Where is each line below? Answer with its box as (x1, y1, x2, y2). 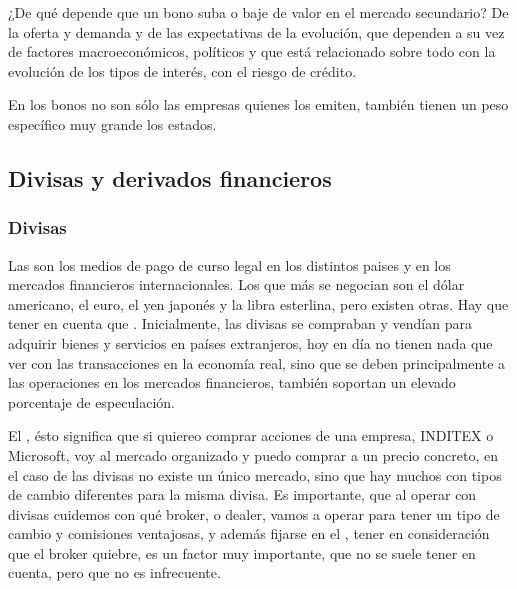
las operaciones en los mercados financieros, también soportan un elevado (8, 372, 456, 393)
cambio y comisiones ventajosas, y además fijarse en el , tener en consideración (8, 523, 490, 544)
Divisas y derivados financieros (8, 162, 332, 193)
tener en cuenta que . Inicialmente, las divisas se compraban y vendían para (8, 313, 472, 334)
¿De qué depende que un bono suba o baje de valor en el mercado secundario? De (8, 2, 509, 22)
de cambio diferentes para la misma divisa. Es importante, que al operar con (8, 484, 477, 505)
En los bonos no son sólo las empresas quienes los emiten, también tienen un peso (8, 94, 509, 115)
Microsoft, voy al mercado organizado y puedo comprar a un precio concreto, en (8, 444, 498, 465)
